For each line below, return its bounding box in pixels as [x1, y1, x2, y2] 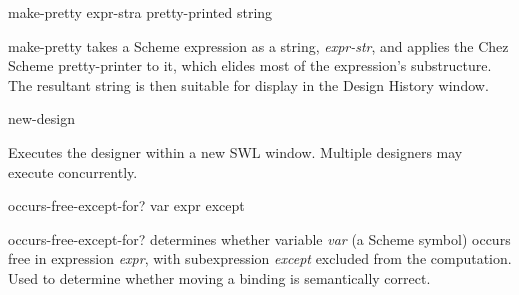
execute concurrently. [8, 161, 138, 182]
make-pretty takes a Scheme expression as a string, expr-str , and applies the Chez [8, 35, 509, 56]
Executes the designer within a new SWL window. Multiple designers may [8, 141, 463, 162]
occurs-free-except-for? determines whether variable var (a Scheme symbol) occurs [8, 228, 511, 249]
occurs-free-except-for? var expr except [8, 195, 245, 216]
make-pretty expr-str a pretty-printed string [8, 2, 273, 22]
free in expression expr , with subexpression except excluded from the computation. [8, 248, 512, 269]
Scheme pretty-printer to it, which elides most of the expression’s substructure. [8, 55, 492, 76]
